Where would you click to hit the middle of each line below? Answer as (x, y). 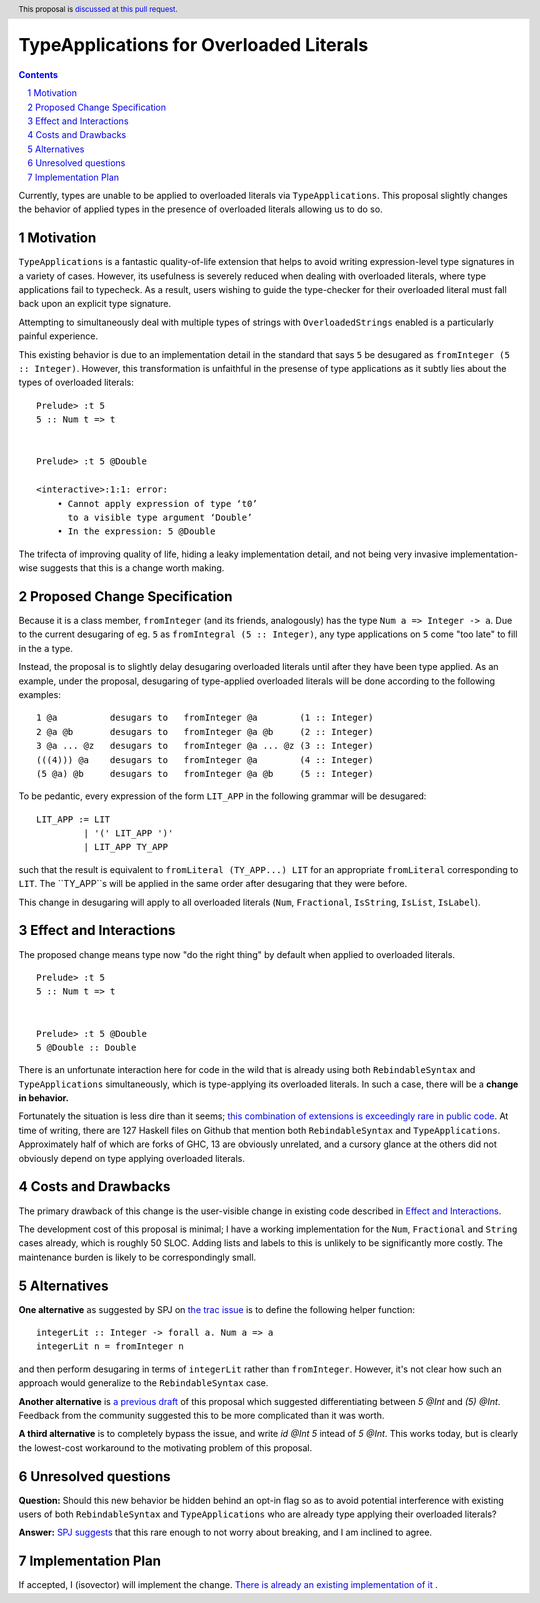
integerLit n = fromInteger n (110, 1346)
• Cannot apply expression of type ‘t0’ (157, 503)
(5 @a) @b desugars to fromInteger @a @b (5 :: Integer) (205, 773)
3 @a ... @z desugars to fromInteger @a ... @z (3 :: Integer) (205, 746)
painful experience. (58, 336)
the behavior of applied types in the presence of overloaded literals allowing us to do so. (201, 209)
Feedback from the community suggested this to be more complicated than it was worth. (201, 1415)
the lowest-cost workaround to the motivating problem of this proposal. (165, 1447)
